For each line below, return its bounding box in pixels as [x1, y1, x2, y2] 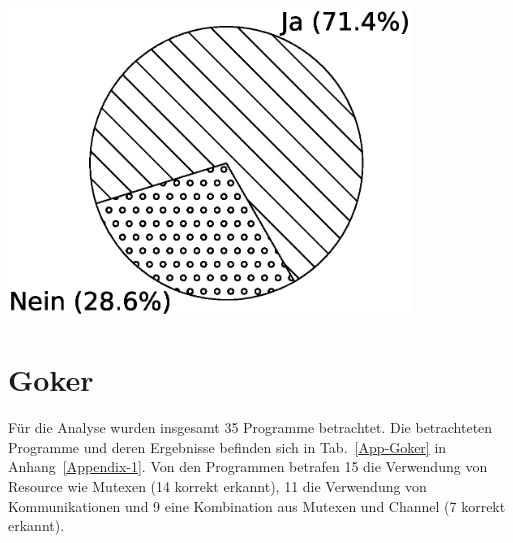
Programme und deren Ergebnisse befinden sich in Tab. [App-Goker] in [8, 436, 447, 457]
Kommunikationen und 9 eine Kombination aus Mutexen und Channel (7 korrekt [8, 495, 506, 516]
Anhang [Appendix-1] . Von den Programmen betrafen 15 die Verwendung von [8, 456, 488, 477]
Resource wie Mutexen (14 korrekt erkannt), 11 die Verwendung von [8, 476, 427, 497]
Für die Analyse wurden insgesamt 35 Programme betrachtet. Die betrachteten [8, 417, 493, 438]
